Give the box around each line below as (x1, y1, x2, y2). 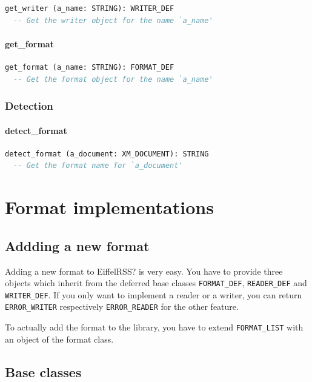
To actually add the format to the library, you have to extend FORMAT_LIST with (5, 321, 304, 333)
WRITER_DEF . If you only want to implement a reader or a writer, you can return (5, 288, 302, 301)
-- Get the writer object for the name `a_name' (13, 16, 213, 25)
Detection (5, 98, 53, 113)
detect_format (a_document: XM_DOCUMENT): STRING (5, 149, 209, 158)
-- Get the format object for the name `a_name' (13, 75, 213, 84)
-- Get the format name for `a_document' (13, 161, 183, 170)
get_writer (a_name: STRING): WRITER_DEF (5, 4, 174, 13)
